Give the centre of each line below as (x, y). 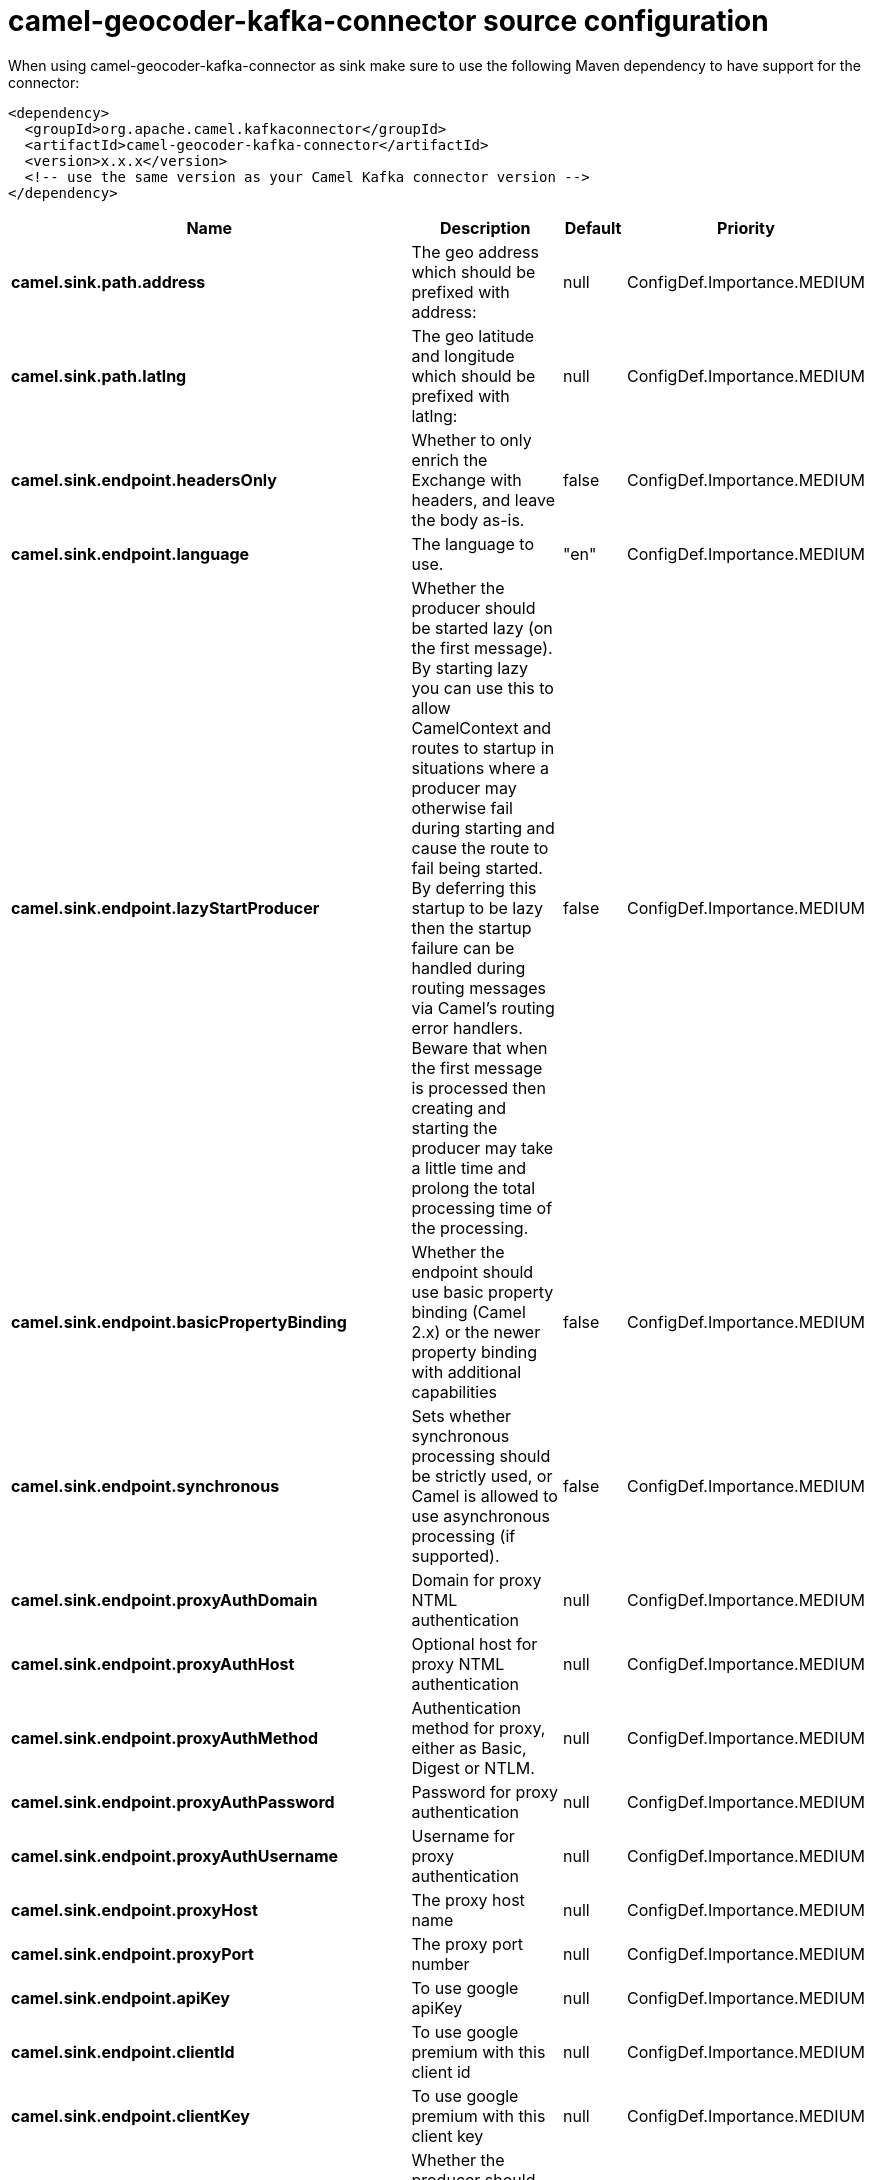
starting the (454, 1127)
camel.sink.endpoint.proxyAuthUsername (175, 1855)
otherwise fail (462, 807)
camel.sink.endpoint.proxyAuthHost (153, 1663)
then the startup (471, 927)
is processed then (478, 1087)
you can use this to (482, 687)
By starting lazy (470, 667)
